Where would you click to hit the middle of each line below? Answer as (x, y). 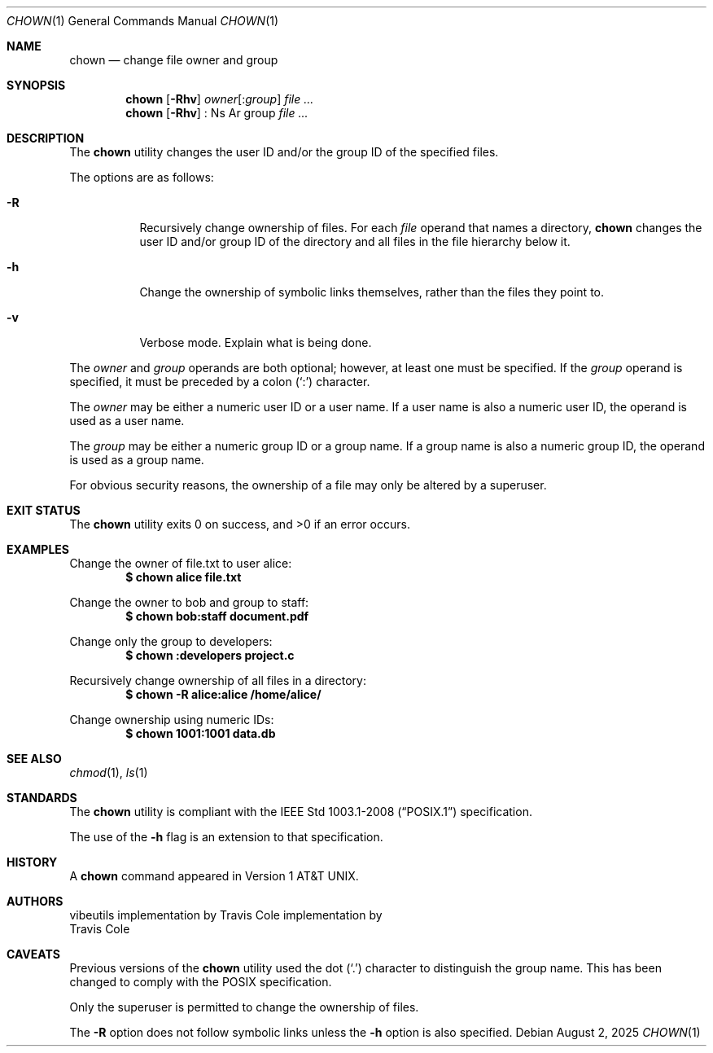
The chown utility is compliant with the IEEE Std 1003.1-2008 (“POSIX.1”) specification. (301, 812)
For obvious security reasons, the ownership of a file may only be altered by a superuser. (308, 485)
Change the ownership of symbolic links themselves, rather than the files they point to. (372, 292)
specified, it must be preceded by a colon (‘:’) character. (220, 382)
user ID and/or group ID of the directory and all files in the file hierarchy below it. (355, 241)
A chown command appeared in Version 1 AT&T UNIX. (214, 876)
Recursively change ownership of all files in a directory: (218, 680)
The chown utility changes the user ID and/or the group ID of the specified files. (284, 152)
